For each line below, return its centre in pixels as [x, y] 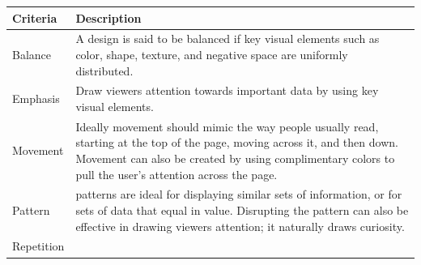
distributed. [104, 70]
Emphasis [36, 98]
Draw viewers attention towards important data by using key [227, 90]
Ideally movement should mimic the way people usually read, [227, 126]
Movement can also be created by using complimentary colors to [235, 158]
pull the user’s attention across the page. [176, 174]
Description [108, 17]
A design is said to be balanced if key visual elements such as [228, 38]
